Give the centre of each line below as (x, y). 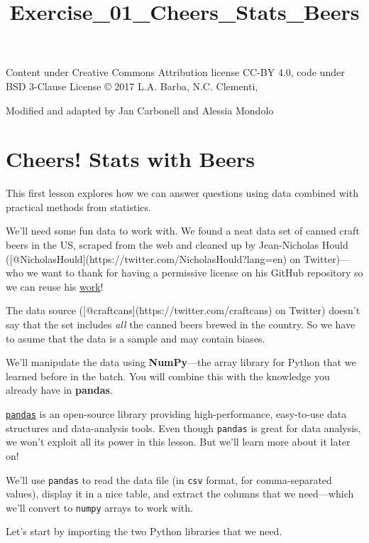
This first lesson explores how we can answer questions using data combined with (182, 193)
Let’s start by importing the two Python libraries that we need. (144, 531)
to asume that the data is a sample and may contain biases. (136, 338)
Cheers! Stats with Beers (130, 159)
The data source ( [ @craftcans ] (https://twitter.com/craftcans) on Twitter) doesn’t (183, 310)
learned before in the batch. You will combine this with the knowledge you (168, 376)
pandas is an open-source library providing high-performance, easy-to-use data (176, 414)
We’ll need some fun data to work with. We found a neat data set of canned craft (183, 231)
